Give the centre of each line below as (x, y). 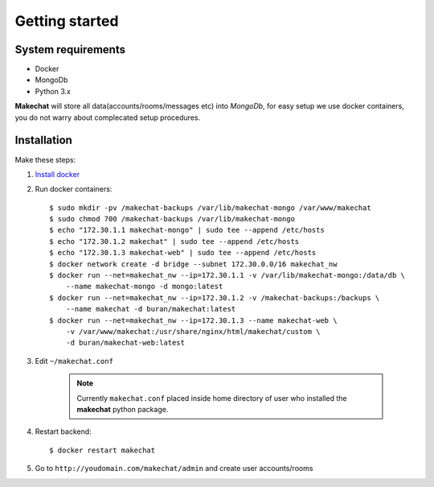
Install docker (57, 174)
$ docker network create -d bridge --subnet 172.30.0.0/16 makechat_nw (193, 264)
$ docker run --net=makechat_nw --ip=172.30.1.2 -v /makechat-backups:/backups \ (215, 297)
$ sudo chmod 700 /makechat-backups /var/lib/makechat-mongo (172, 219)
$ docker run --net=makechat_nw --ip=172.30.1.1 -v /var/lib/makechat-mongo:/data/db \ (227, 275)
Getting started (67, 21)
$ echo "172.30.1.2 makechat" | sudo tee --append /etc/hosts (174, 241)
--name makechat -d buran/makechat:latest (151, 309)
